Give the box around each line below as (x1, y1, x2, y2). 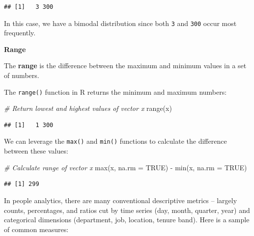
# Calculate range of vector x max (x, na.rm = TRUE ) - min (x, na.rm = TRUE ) (4, 162, 247, 172)
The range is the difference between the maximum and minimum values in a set (4, 60, 247, 71)
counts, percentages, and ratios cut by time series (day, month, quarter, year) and (4, 205, 250, 215)
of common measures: (4, 224, 69, 234)
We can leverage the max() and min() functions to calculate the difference (4, 136, 227, 146)
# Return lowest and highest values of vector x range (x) (4, 103, 172, 113)
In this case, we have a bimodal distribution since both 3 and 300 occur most (4, 18, 237, 28)
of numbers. (4, 70, 39, 80)
